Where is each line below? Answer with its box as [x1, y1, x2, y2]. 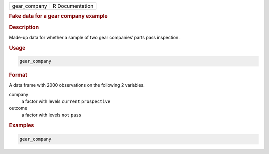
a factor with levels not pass [21, 112, 82, 118]
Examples [9, 122, 34, 129]
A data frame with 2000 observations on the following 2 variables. [9, 82, 145, 88]
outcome [9, 105, 27, 111]
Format [9, 72, 27, 79]
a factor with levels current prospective [21, 98, 111, 104]
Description [9, 24, 39, 31]
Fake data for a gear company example [9, 13, 108, 20]
